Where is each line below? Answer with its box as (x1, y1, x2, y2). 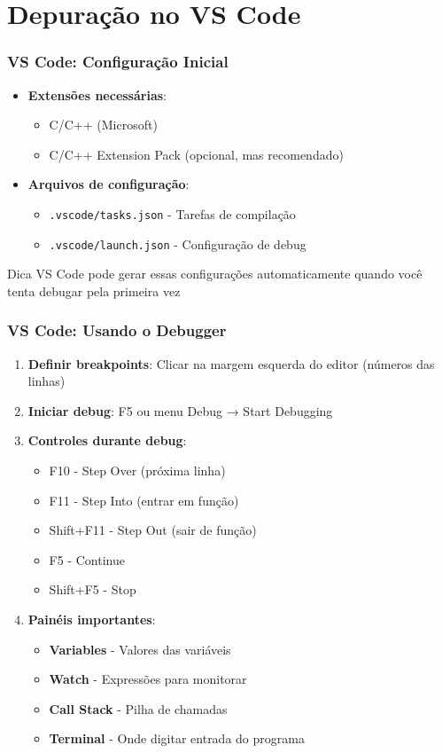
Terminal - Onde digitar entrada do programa (49, 729, 305, 748)
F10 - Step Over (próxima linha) (49, 461, 226, 480)
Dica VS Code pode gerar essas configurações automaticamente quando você (7, 264, 423, 283)
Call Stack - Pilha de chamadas (49, 699, 228, 718)
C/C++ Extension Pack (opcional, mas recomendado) (49, 145, 344, 163)
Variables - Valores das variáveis (49, 639, 231, 658)
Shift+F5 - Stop (49, 580, 136, 599)
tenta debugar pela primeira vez (7, 281, 181, 300)
